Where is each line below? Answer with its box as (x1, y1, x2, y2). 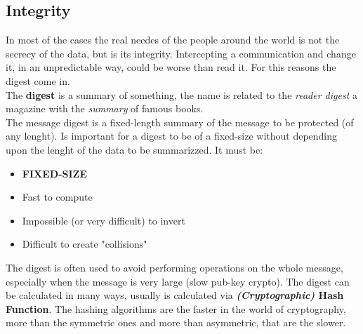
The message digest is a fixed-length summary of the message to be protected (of (6, 114, 354, 129)
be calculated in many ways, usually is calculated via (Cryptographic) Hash (6, 288, 344, 302)
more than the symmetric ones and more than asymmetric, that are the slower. (6, 315, 346, 330)
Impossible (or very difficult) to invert (22, 213, 185, 227)
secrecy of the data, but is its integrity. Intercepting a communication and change (6, 46, 356, 60)
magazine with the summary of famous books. (6, 101, 204, 116)
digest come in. (6, 73, 70, 88)
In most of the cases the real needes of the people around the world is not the (6, 32, 340, 47)
